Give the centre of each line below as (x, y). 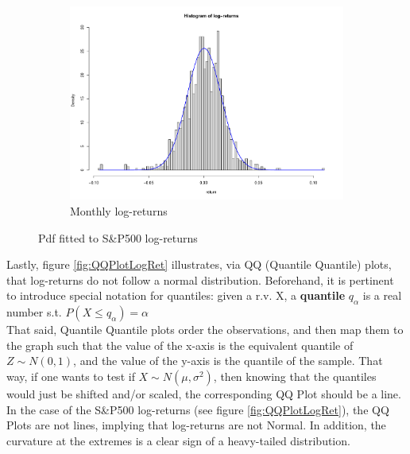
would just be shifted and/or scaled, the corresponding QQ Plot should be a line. (204, 394)
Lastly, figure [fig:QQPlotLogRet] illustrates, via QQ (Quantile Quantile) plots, (199, 264)
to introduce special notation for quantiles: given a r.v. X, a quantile (176, 295)
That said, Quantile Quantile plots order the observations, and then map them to (205, 330)
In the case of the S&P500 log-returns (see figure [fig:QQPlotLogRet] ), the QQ (198, 409)
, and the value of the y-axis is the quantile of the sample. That (228, 361)
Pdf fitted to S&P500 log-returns (118, 237)
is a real (382, 295)
